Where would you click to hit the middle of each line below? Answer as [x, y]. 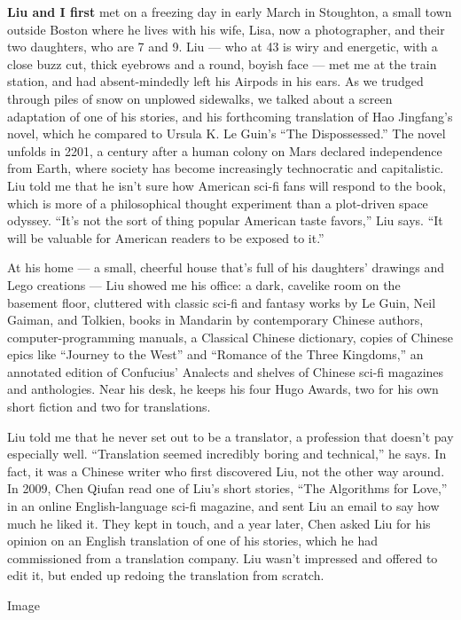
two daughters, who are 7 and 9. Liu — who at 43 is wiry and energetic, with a [223, 47]
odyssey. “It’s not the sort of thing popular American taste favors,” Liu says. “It [225, 220]
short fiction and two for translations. [109, 407]
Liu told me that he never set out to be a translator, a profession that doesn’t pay [230, 436]
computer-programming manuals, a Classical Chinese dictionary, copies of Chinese [230, 337]
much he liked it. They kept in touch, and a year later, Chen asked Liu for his [219, 523]
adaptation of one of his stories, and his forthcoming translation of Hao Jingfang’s [230, 116]
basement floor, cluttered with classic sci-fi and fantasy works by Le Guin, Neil [222, 302]
